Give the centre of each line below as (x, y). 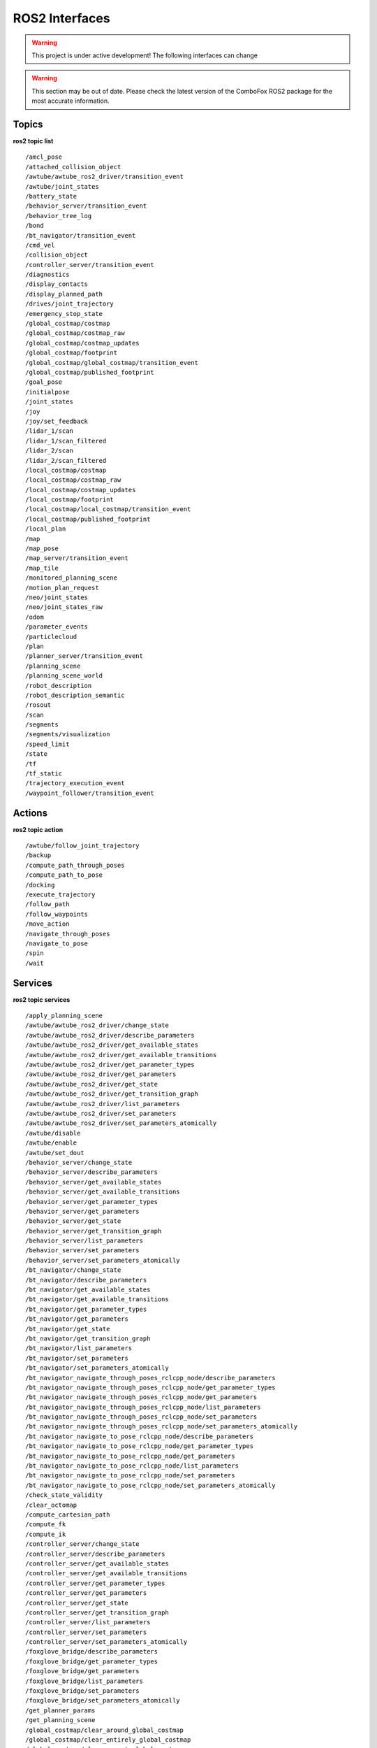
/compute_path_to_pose (64, 875)
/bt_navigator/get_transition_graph (88, 1338)
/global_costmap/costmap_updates (82, 343)
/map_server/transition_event (77, 558)
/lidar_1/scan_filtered (66, 441)
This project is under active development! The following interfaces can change (145, 55)
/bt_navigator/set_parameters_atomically (97, 1368)
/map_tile (42, 568)
